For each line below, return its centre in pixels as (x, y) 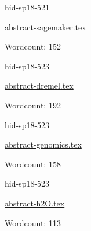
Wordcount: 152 (33, 46)
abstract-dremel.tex (39, 85)
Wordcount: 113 (33, 223)
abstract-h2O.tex (35, 203)
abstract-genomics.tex (43, 144)
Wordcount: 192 (33, 105)
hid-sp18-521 (27, 7)
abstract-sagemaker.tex (45, 27)
